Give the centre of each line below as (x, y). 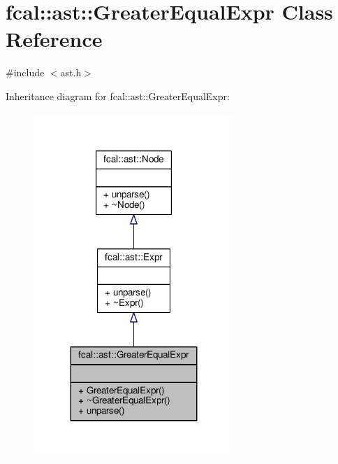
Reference (54, 39)
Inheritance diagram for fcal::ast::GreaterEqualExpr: (118, 96)
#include (25, 72)
